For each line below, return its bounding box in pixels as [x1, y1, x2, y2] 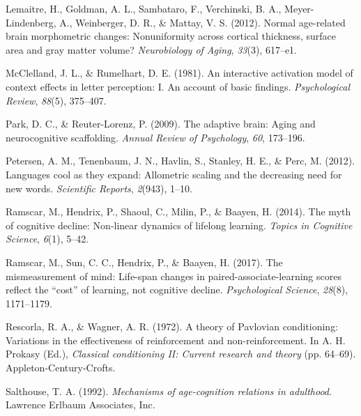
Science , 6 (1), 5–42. [6, 231, 89, 246]
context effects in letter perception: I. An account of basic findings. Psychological [6, 79, 351, 93]
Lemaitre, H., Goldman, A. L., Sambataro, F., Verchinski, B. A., [6, 1, 282, 15]
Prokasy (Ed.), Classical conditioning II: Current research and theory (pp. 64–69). [6, 346, 356, 361]
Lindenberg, [6, 15, 56, 29]
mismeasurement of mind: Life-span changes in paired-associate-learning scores [6, 268, 341, 283]
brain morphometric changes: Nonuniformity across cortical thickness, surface [6, 29, 337, 43]
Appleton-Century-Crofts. [6, 360, 116, 375]
